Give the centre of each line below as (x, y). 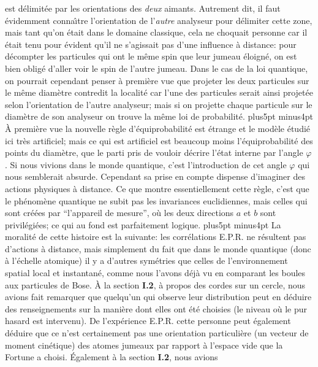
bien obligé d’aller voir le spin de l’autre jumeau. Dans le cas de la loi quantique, (157, 68)
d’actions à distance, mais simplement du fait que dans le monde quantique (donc (158, 248)
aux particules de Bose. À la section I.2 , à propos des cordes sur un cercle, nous (155, 284)
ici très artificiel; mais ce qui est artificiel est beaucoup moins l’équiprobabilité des (159, 140)
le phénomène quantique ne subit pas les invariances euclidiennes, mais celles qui (156, 200)
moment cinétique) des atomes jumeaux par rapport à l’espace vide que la (144, 345)
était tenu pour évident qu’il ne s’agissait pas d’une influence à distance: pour (151, 44)
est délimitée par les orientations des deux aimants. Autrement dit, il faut (143, 8)
